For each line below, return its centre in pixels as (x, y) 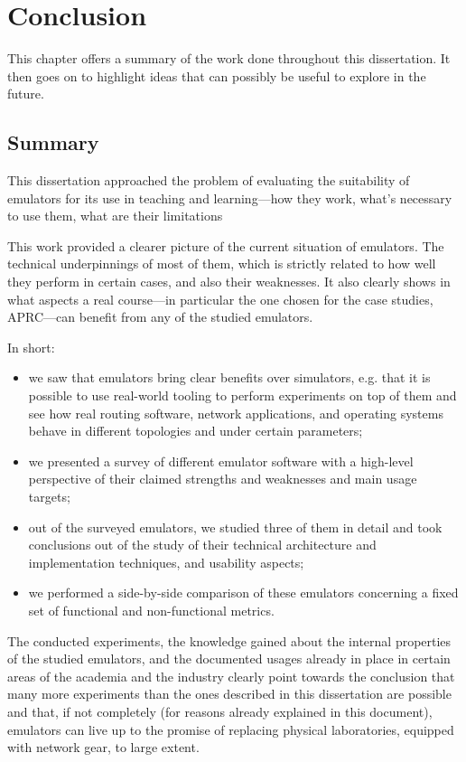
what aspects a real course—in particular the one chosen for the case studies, (220, 299)
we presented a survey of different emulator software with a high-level (221, 461)
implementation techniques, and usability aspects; (166, 562)
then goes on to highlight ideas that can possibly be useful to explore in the (217, 75)
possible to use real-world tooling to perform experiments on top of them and (242, 395)
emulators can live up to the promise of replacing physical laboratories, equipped (231, 729)
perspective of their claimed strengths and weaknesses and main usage (223, 479)
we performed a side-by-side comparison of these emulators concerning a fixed (243, 593)
